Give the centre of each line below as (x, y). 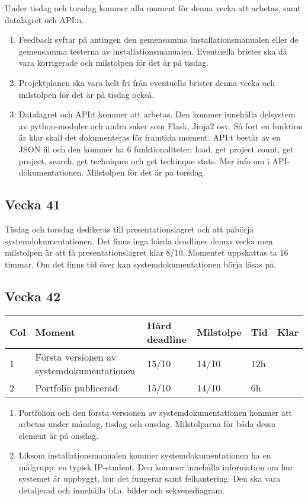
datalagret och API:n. (44, 19)
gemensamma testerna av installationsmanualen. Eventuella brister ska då (153, 51)
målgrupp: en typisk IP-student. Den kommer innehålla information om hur (156, 466)
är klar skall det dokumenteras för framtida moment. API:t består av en (150, 137)
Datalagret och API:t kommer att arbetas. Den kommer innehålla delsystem (157, 114)
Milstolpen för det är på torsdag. (146, 172)
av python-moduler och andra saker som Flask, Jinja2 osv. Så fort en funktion (161, 125)
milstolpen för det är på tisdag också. (86, 94)
